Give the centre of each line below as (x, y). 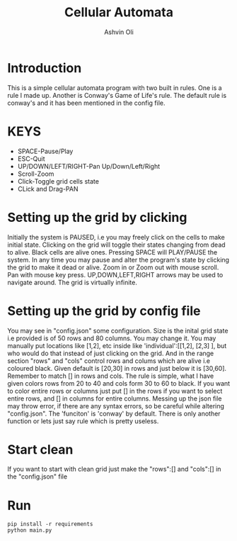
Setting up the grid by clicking (97, 217)
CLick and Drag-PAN (48, 189)
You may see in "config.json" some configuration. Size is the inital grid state (118, 330)
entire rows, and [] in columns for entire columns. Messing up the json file (115, 398)
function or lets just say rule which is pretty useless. (83, 421)
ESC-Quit (31, 158)
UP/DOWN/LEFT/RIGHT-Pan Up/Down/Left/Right (89, 166)
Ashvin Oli (119, 32)
